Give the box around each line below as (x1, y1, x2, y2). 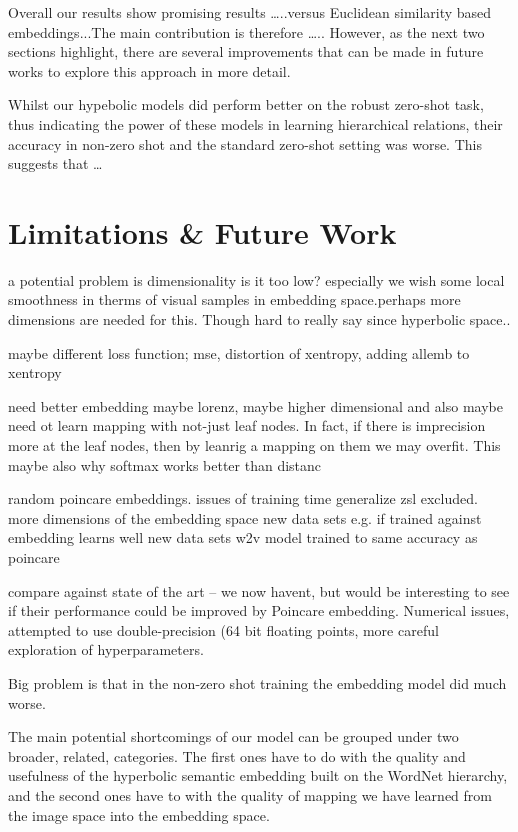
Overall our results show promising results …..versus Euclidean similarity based (8, 2, 492, 22)
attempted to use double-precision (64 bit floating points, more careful (8, 619, 439, 640)
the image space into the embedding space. (8, 804, 270, 825)
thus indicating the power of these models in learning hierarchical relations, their (8, 113, 503, 134)
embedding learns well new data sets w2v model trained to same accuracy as (8, 527, 478, 548)
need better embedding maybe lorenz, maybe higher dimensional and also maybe (8, 395, 503, 416)
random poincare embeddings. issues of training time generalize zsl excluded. (8, 488, 478, 509)
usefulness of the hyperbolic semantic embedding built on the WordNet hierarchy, (8, 765, 508, 786)
